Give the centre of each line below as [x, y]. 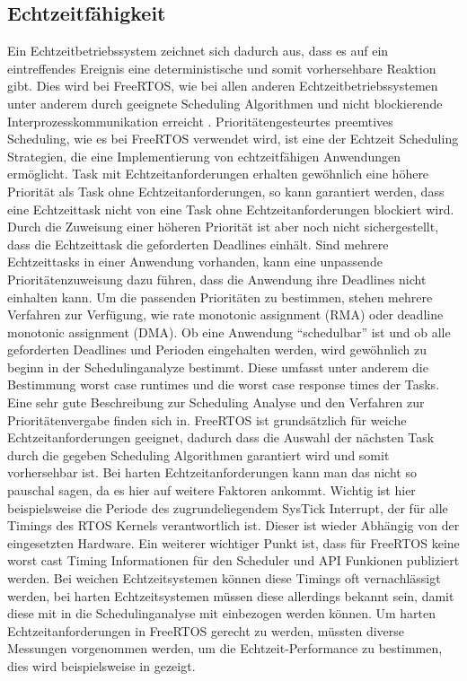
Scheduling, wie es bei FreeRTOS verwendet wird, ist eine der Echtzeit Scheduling [233, 139]
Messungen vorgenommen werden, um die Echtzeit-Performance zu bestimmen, [225, 648]
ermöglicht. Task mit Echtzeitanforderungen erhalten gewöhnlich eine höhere [218, 174]
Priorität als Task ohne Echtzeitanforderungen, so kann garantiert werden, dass [226, 191]
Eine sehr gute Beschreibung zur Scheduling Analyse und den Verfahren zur [216, 402]
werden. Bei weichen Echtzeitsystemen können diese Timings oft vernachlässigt [224, 578]
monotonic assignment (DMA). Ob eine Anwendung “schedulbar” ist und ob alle [229, 332]
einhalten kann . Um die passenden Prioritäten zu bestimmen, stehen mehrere [220, 297]
